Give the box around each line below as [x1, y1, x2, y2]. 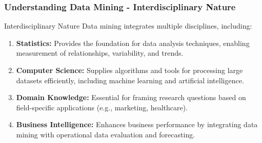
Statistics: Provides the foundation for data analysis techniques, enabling [16, 37, 250, 48]
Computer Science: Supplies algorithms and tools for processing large [16, 65, 243, 75]
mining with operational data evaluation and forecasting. [16, 129, 195, 139]
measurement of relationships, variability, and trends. [16, 47, 184, 58]
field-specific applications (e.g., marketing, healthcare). [16, 102, 188, 112]
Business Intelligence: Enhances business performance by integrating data [16, 119, 258, 130]
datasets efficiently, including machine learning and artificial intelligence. [16, 75, 244, 85]
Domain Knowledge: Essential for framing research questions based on [16, 92, 246, 103]
